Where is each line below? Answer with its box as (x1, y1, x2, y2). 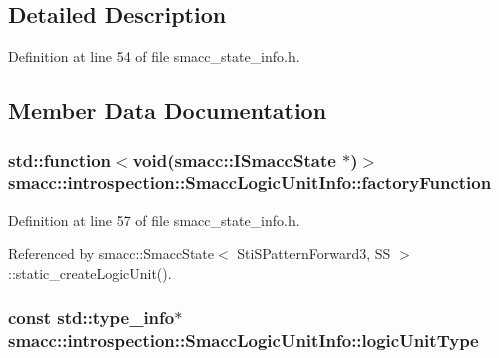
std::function (8, 147, 112, 172)
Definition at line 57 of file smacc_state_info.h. (8, 209, 300, 230)
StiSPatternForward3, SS (237, 243, 391, 264)
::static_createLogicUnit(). (8, 262, 172, 283)
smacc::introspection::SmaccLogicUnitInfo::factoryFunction (8, 170, 492, 195)
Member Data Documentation (8, 95, 327, 126)
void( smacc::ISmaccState (132, 147, 336, 172)
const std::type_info (8, 305, 175, 330)
